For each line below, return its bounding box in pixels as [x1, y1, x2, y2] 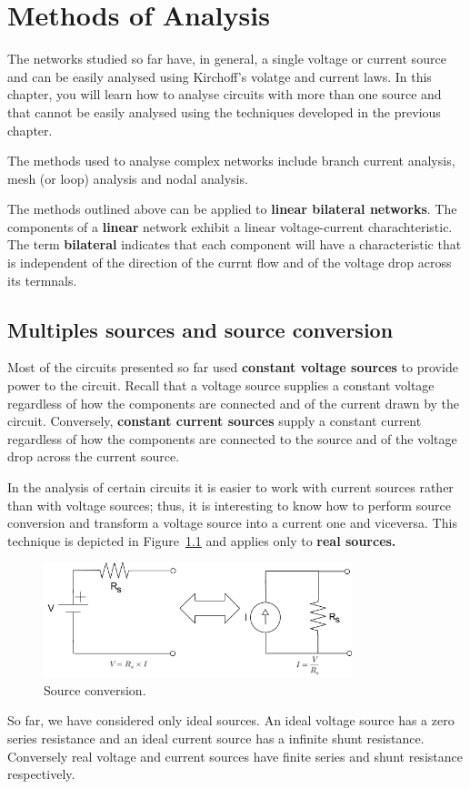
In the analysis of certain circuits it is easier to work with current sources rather [7, 478, 454, 497]
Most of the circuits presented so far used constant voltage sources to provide [7, 358, 458, 377]
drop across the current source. [7, 447, 180, 466]
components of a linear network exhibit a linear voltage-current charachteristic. [7, 217, 453, 236]
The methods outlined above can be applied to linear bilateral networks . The [7, 199, 457, 218]
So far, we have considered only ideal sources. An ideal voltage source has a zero [7, 711, 455, 730]
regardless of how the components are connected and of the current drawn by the [7, 393, 460, 412]
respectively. [7, 764, 75, 784]
